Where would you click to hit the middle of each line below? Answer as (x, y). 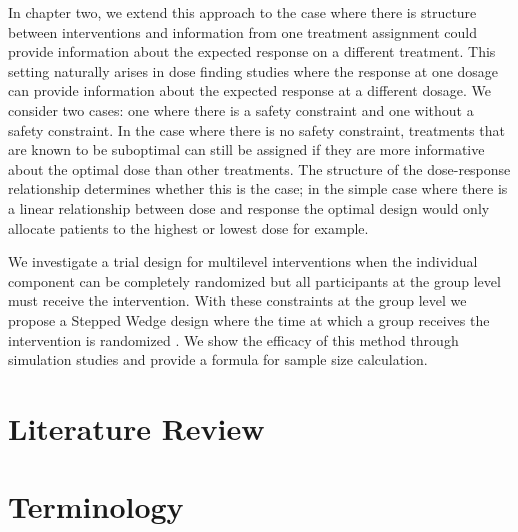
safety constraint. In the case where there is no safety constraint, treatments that (256, 129)
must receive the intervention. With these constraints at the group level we (237, 300)
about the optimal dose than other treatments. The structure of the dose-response (259, 168)
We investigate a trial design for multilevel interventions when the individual (243, 261)
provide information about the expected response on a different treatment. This (252, 51)
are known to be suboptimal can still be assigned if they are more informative (246, 149)
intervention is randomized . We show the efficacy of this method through (233, 339)
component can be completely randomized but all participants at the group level (254, 280)
